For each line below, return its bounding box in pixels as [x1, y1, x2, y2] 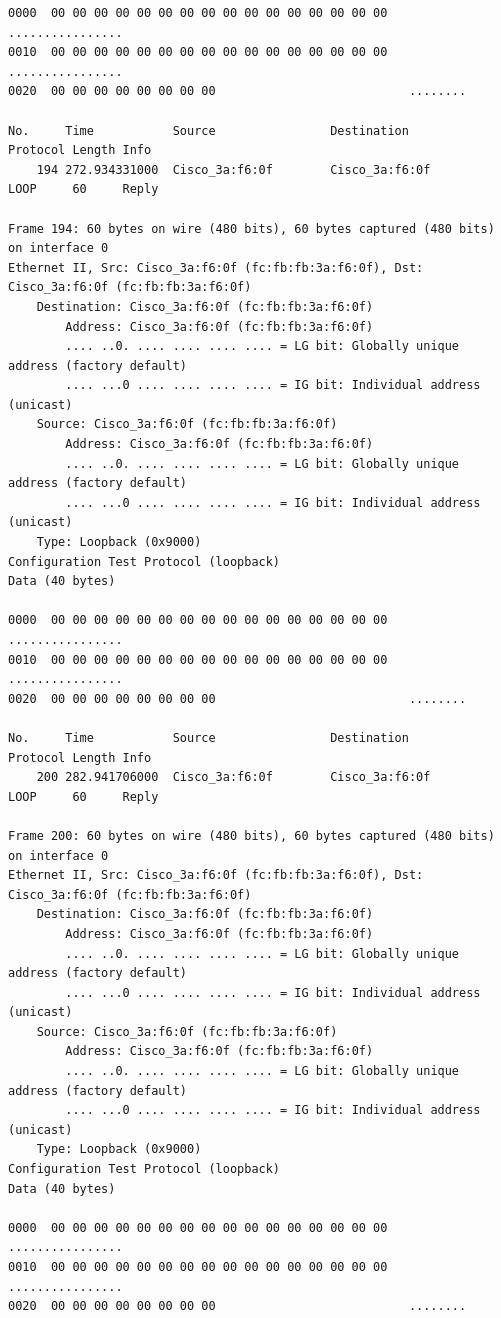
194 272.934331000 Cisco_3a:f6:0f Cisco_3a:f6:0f [36, 162, 431, 177]
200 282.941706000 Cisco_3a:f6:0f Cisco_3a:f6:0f [36, 770, 431, 785]
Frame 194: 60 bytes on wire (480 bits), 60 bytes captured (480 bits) [8, 221, 495, 236]
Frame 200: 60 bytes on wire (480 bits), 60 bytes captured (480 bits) [8, 828, 495, 843]
